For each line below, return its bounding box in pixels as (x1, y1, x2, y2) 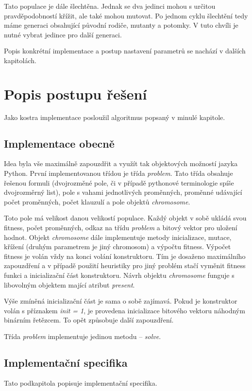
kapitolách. (4, 55, 36, 65)
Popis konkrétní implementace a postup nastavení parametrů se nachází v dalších (4, 46, 246, 56)
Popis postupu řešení (4, 84, 147, 103)
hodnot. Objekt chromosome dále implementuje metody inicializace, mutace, (4, 232, 232, 242)
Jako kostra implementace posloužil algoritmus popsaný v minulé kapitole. (4, 112, 225, 122)
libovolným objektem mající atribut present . (4, 279, 135, 289)
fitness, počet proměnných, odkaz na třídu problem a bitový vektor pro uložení (4, 222, 237, 233)
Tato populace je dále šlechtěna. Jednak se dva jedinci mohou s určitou (4, 1, 216, 11)
